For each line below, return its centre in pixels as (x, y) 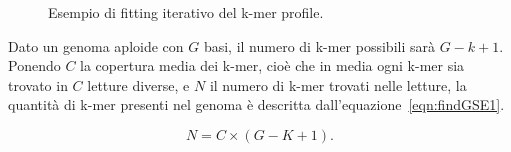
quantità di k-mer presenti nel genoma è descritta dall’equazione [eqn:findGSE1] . (256, 104)
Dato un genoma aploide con (96, 45)
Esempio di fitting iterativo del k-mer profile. (186, 12)
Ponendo (34, 65)
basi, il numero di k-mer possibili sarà (319, 45)
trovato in (38, 84)
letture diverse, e (138, 84)
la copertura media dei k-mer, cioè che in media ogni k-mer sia (272, 65)
